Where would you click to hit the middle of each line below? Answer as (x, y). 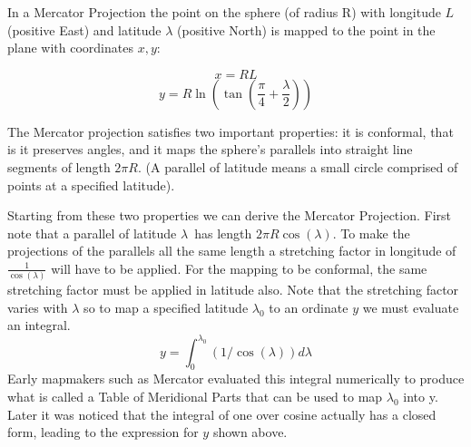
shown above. (250, 432)
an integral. (39, 325)
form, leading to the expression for (103, 432)
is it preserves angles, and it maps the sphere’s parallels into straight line (210, 149)
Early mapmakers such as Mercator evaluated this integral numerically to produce (236, 379)
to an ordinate (309, 307)
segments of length (59, 166)
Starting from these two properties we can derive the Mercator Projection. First (230, 215)
